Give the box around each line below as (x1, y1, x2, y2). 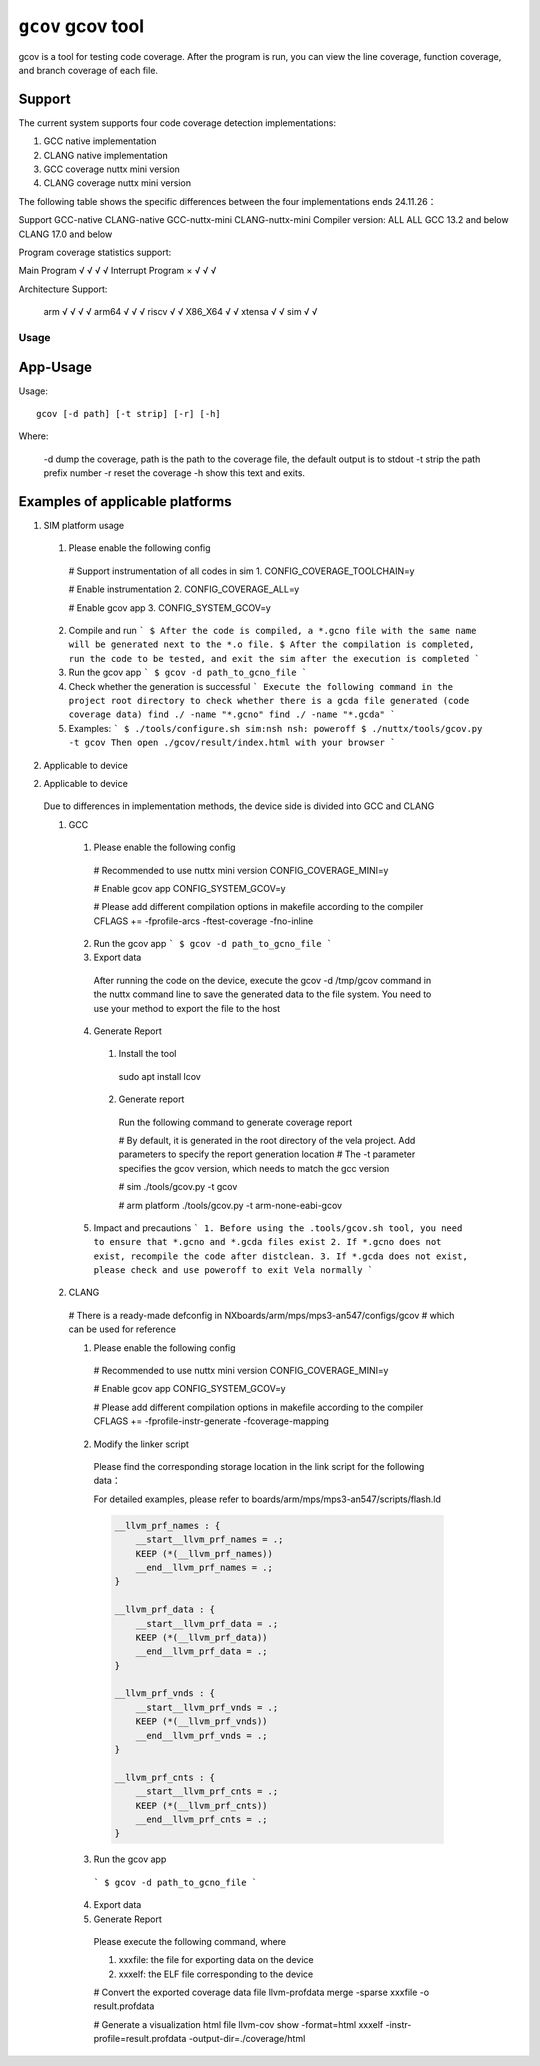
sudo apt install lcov (118, 1070, 202, 1082)
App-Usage (18, 358, 93, 375)
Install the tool (118, 1048, 177, 1060)
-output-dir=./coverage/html (188, 2033, 306, 2045)
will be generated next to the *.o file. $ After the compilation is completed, (68, 639, 475, 650)
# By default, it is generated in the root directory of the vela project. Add (118, 1134, 416, 1146)
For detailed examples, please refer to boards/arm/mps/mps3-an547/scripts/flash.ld (93, 1493, 442, 1505)
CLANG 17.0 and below (18, 228, 113, 240)
